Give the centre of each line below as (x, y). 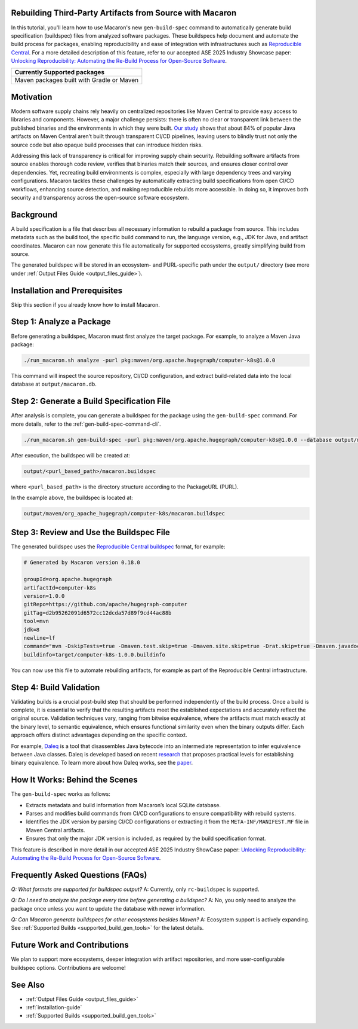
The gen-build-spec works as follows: (61, 794)
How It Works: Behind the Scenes (75, 780)
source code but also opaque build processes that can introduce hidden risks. (107, 145)
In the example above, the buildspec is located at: (72, 497)
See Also (28, 984)
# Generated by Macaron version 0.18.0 (82, 563)
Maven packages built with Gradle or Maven (77, 80)
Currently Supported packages (60, 72)
